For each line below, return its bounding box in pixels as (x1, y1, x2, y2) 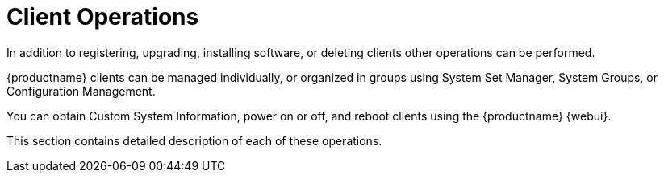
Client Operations (6, 3, 199, 31)
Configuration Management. (6, 83, 156, 98)
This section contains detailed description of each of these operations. (6, 133, 382, 148)
